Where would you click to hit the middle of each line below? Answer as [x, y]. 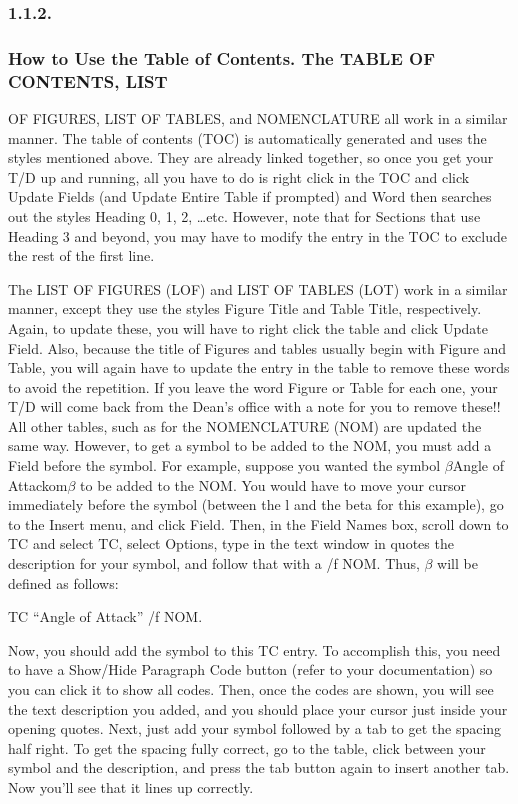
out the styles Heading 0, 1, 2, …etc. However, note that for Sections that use [244, 215]
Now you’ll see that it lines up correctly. [131, 786]
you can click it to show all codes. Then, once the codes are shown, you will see [251, 689]
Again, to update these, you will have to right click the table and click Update [248, 327]
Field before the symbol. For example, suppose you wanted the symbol [224, 465]
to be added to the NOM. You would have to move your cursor [273, 484]
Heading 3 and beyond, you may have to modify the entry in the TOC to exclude [257, 235]
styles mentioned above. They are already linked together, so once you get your [251, 157]
